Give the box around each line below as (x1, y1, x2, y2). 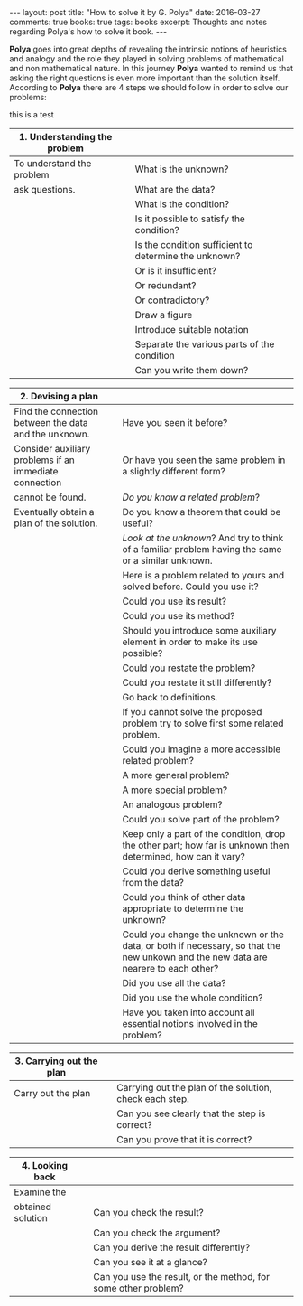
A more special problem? (122, 784, 228, 796)
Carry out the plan (14, 1087, 91, 1099)
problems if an (14, 454, 75, 466)
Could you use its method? (122, 610, 235, 622)
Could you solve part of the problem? (122, 813, 280, 825)
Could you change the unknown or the (122, 928, 284, 941)
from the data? (122, 877, 185, 888)
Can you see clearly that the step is (116, 1107, 266, 1120)
